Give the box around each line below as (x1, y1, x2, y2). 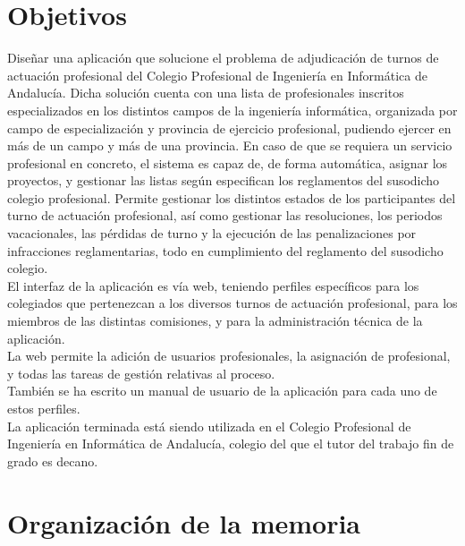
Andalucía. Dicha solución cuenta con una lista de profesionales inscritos (7, 83, 404, 102)
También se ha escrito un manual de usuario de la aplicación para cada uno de (7, 381, 437, 400)
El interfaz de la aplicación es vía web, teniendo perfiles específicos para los (7, 276, 419, 294)
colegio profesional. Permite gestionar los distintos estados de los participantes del (7, 188, 456, 207)
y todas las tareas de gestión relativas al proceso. (7, 363, 275, 382)
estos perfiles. (7, 399, 80, 417)
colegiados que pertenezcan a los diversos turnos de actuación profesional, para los (7, 294, 458, 312)
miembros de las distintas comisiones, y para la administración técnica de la (7, 311, 423, 330)
